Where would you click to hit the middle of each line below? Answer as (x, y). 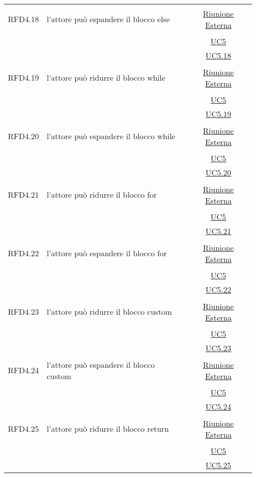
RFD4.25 (23, 429)
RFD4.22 (23, 253)
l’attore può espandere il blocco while (111, 136)
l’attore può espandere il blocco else (108, 19)
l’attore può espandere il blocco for (107, 253)
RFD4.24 (23, 370)
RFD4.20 (23, 136)
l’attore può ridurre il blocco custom (109, 312)
